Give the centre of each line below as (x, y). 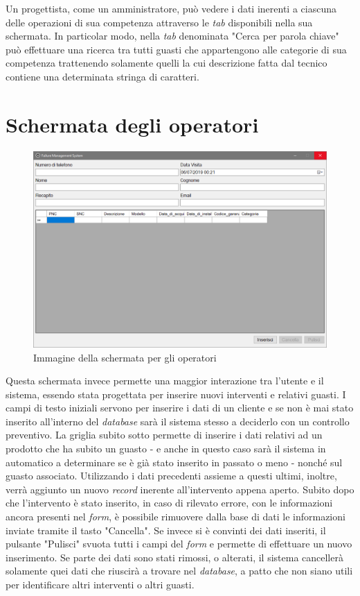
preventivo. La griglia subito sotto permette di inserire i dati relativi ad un (164, 435)
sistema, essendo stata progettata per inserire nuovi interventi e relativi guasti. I (176, 394)
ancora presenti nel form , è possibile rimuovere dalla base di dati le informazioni (175, 517)
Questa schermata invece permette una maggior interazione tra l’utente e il (165, 381)
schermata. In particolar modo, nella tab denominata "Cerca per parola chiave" (172, 36)
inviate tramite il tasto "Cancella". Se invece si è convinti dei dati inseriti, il (166, 530)
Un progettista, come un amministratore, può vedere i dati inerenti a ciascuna (171, 8)
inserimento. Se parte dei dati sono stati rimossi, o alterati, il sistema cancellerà (174, 557)
